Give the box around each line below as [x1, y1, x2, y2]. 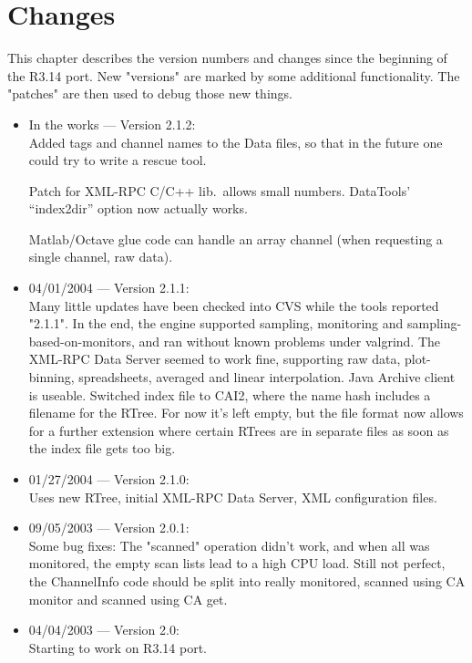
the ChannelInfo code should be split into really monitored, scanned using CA [28, 571, 466, 590]
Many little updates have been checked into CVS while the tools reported [28, 295, 439, 315]
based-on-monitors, [28, 331, 135, 350]
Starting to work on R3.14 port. [28, 637, 207, 657]
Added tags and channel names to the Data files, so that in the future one [28, 132, 443, 151]
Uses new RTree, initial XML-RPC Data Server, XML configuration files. [28, 487, 437, 506]
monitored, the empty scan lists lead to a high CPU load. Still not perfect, [28, 554, 446, 573]
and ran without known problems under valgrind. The [139, 331, 441, 350]
